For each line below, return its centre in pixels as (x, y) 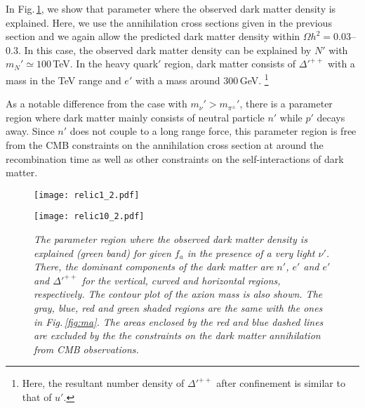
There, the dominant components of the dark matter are (154, 266)
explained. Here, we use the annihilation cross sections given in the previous (169, 22)
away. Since (30, 131)
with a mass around (178, 80)
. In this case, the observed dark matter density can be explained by (165, 50)
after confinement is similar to (281, 383)
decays (331, 117)
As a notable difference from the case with (97, 104)
